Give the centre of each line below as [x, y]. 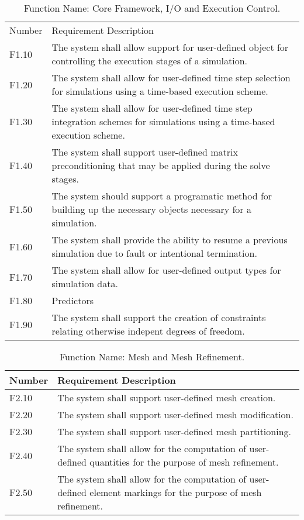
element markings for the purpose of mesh [176, 492]
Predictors [73, 300]
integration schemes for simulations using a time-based [163, 121]
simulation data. [85, 283]
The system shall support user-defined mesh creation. [167, 397]
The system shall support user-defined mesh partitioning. [174, 431]
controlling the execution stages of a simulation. [150, 61]
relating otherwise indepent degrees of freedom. [148, 331]
